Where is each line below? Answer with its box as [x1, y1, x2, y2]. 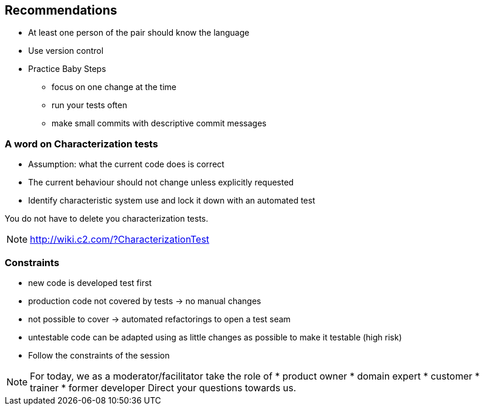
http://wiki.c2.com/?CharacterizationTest [30, 233, 210, 246]
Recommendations [5, 3, 117, 18]
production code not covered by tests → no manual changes [28, 295, 261, 306]
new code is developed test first [28, 277, 152, 288]
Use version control [28, 46, 104, 56]
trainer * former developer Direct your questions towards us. [30, 381, 296, 394]
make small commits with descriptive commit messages [52, 118, 267, 129]
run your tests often [52, 100, 127, 111]
